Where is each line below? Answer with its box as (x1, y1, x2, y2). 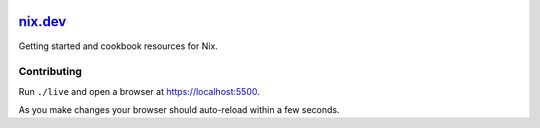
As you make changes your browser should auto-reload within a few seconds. (18, 104, 340, 116)
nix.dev (18, 13, 67, 30)
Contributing (18, 65, 82, 79)
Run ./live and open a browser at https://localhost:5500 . (18, 85, 260, 97)
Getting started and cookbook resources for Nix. (18, 40, 219, 52)
